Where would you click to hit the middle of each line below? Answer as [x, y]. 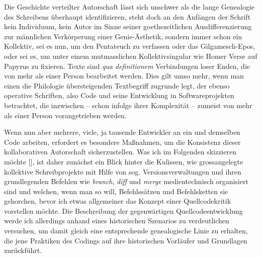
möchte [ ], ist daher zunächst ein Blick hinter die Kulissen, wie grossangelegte [124, 161]
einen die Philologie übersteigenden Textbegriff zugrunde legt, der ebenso [117, 85]
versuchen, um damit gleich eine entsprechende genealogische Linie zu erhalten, [126, 231]
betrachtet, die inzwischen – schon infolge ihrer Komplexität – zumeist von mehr [128, 105]
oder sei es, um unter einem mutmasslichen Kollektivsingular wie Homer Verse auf [131, 56]
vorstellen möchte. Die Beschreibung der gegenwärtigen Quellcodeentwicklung [123, 210]
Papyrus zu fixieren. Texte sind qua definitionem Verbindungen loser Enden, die [127, 66]
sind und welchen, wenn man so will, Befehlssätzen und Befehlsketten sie [116, 191]
